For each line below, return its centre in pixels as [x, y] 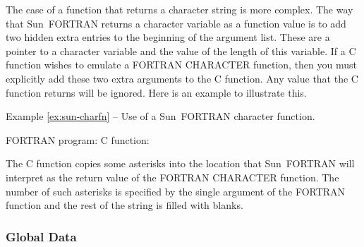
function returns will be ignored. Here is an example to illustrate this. [156, 92]
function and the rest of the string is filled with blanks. [125, 205]
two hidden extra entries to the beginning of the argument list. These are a [168, 37]
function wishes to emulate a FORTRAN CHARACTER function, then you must [181, 65]
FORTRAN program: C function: [78, 139]
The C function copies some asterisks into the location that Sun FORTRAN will [180, 163]
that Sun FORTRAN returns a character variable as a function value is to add [176, 23]
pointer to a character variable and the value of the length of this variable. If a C [181, 50]
